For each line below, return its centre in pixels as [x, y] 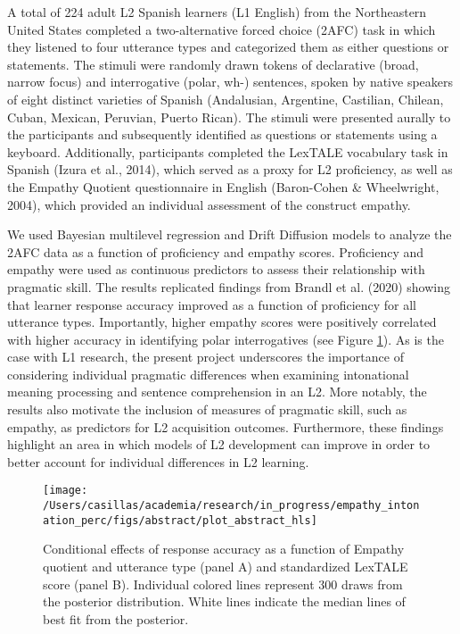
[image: [66, 491]
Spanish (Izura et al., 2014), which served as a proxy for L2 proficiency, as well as [230, 169]
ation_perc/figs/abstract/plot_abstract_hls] [180, 520]
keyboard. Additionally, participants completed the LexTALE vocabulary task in [228, 151]
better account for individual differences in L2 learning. [158, 461]
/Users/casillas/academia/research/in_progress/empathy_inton [231, 506]
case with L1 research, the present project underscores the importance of [205, 357]
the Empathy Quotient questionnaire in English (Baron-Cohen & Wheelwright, [223, 186]
